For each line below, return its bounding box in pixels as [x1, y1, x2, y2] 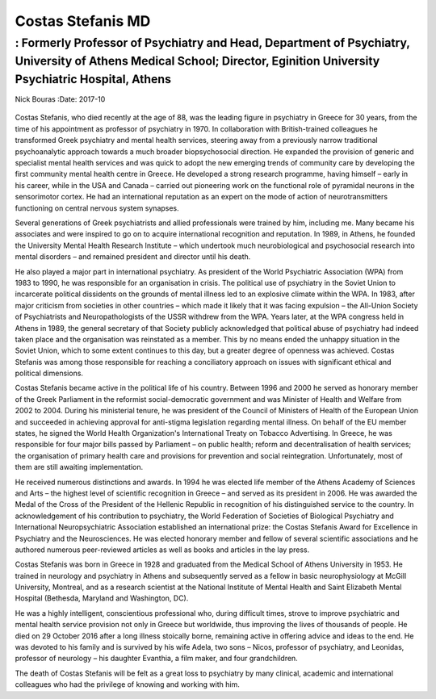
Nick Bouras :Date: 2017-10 [15, 94, 106, 104]
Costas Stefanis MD [15, 12, 151, 30]
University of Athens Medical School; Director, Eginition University [15, 53, 380, 69]
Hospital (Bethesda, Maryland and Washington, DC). [15, 593, 189, 603]
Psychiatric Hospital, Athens [15, 72, 172, 86]
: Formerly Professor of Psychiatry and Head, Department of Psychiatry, [15, 36, 411, 50]
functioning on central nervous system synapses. [15, 203, 179, 213]
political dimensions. [15, 368, 84, 379]
